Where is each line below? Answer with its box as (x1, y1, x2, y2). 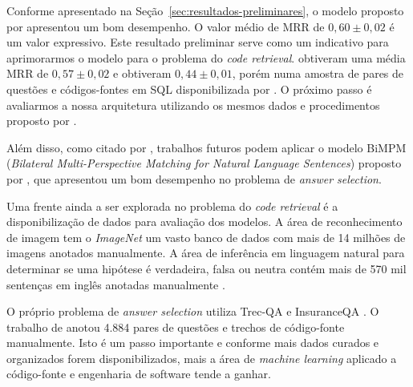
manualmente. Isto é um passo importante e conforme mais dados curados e (6, 334, 379, 351)
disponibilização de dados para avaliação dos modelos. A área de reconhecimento (6, 213, 403, 230)
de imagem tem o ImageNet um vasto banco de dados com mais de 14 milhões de (6, 228, 406, 245)
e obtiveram (113, 65, 172, 82)
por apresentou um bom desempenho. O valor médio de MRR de (6, 18, 325, 34)
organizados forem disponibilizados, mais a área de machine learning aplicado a (6, 349, 397, 366)
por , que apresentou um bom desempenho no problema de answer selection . (6, 170, 382, 187)
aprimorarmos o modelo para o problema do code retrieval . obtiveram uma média (6, 49, 406, 66)
